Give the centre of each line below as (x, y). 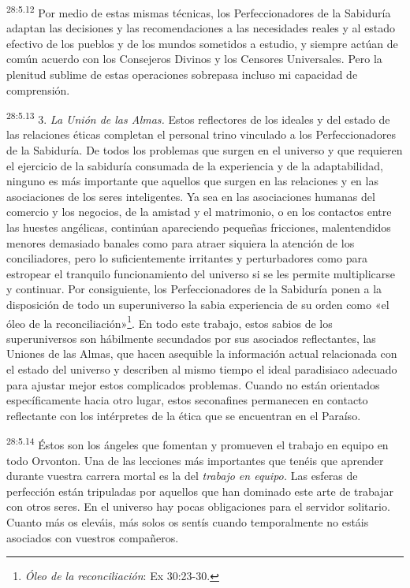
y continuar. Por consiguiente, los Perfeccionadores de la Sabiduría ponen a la (194, 289)
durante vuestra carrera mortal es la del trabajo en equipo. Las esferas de (182, 476)
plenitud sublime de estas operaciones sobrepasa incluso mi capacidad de (182, 74)
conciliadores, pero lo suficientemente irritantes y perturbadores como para (187, 258)
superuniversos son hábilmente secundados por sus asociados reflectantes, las (191, 338)
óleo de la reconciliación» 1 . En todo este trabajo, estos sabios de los (170, 322)
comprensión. (38, 89)
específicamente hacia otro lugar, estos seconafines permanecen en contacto (187, 400)
